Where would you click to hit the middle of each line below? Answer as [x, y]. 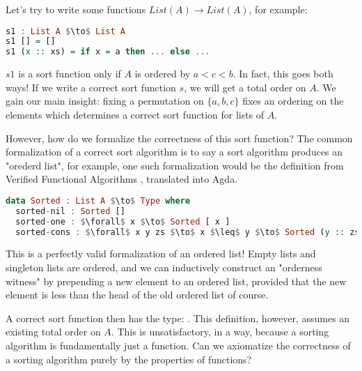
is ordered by [163, 74]
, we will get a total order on [245, 87]
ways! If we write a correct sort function [91, 87]
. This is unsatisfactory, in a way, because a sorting [220, 332]
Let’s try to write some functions [76, 9]
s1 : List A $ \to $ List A [65, 31]
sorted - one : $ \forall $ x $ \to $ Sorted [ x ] [123, 221]
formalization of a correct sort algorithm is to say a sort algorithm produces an [174, 152]
